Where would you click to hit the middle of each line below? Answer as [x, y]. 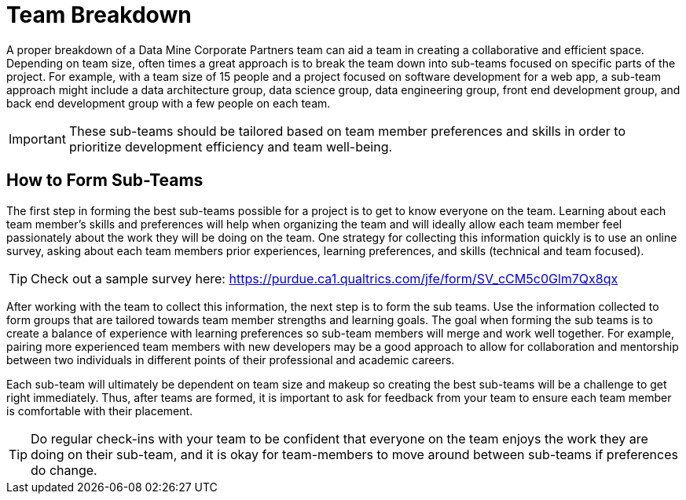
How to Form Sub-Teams [105, 181]
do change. [64, 470]
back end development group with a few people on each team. [169, 103]
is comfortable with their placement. [100, 411]
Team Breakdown [99, 15]
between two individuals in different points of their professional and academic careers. [231, 359]
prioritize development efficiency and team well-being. [231, 146]
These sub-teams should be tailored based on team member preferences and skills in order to [347, 131]
